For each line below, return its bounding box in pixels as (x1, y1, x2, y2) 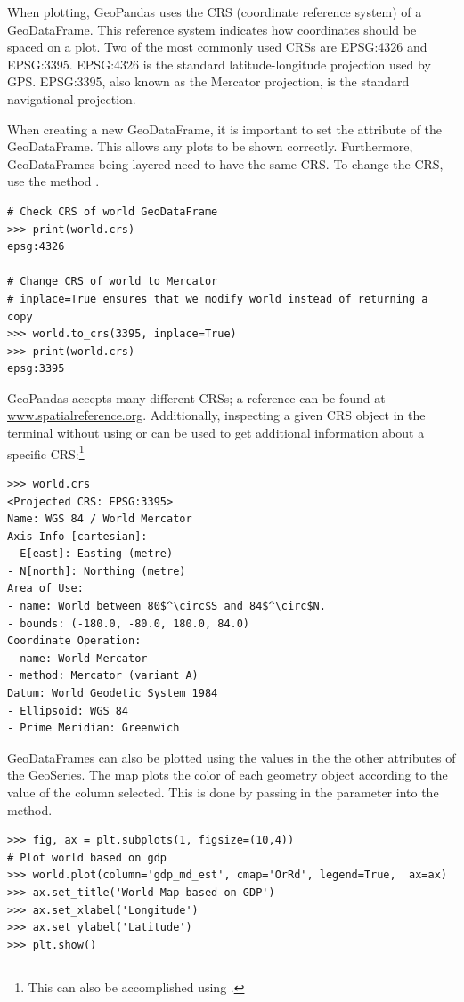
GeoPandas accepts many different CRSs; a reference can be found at (7, 388, 386, 407)
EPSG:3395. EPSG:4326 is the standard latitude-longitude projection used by (7, 54, 431, 73)
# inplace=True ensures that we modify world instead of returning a (7, 292, 428, 305)
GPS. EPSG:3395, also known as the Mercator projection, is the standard (7, 72, 410, 91)
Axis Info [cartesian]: (7, 529, 148, 543)
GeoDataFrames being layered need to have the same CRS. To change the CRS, (7, 154, 444, 173)
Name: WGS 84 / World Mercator (7, 513, 192, 526)
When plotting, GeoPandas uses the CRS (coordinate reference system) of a (7, 3, 422, 20)
